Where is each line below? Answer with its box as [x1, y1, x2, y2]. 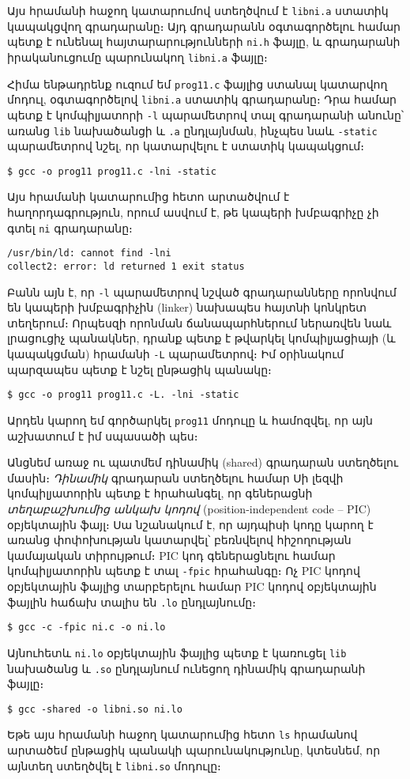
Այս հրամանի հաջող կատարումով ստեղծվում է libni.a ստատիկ [7, 2, 389, 18]
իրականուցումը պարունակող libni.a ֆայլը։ [7, 48, 268, 65]
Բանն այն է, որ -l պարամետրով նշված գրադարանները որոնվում [7, 283, 397, 300]
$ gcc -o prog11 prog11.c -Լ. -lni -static [7, 389, 239, 401]
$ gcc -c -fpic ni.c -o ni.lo [7, 622, 166, 633]
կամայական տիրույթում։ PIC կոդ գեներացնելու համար [7, 546, 336, 563]
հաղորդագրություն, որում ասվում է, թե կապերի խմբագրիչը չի [7, 204, 379, 221]
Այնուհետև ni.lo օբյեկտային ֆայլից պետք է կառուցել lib [7, 644, 347, 660]
